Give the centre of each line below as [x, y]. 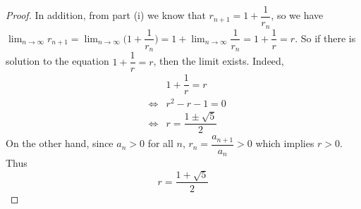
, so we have [297, 15]
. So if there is [325, 38]
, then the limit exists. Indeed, [219, 61]
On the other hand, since [60, 143]
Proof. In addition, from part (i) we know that [106, 15]
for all [160, 143]
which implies [285, 143]
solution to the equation [57, 61]
